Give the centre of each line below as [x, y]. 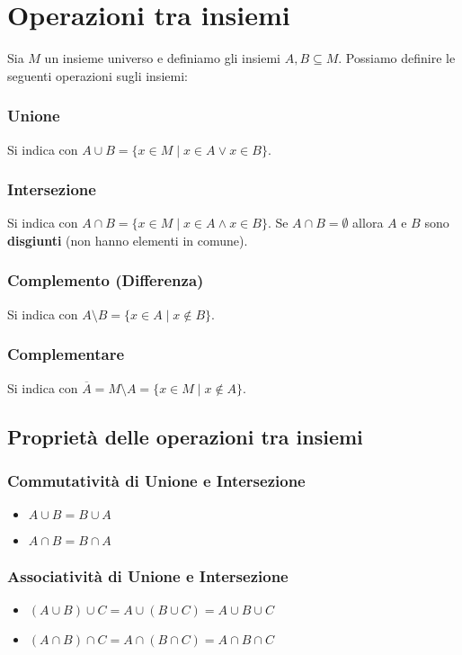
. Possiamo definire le [397, 58]
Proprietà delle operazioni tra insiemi [185, 436]
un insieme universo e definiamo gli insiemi [162, 58]
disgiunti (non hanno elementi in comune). [128, 240]
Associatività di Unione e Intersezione [148, 576]
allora [368, 223]
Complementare [66, 354]
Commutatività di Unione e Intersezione [156, 480]
